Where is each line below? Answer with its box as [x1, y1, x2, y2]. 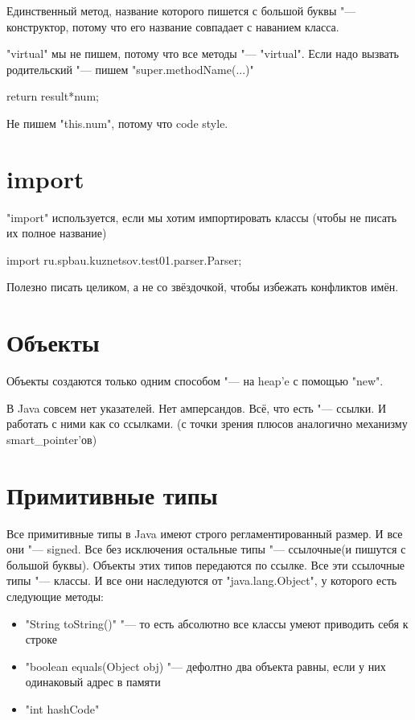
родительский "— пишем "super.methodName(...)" [6, 60, 254, 77]
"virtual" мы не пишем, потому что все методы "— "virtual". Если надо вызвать [6, 45, 399, 62]
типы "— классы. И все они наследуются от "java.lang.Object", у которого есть [6, 572, 397, 589]
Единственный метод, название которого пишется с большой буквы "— [6, 2, 356, 19]
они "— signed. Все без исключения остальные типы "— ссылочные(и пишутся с [6, 541, 406, 557]
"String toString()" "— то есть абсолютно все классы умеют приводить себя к [25, 615, 409, 632]
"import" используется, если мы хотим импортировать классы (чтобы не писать [6, 208, 397, 225]
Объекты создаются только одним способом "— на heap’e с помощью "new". [6, 372, 384, 389]
